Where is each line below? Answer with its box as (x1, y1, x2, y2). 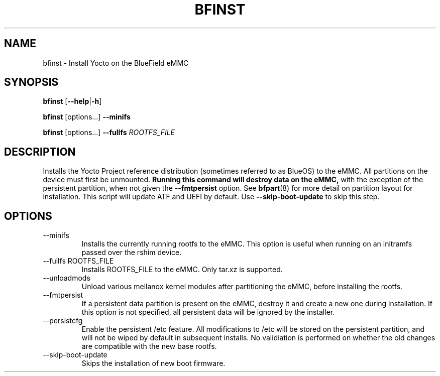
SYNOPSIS (4, 76, 59, 89)
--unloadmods (43, 274, 90, 283)
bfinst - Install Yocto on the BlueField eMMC (43, 58, 189, 67)
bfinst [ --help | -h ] (43, 97, 102, 106)
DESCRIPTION (4, 145, 76, 158)
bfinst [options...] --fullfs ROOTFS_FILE (43, 128, 175, 137)
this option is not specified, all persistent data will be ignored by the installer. (81, 308, 335, 317)
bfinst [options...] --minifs (43, 112, 131, 121)
